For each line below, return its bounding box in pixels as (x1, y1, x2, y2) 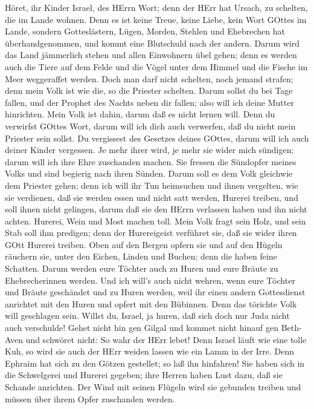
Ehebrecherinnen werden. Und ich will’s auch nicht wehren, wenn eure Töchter (5, 273, 295, 286)
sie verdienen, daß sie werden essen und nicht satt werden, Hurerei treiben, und (5, 191, 298, 203)
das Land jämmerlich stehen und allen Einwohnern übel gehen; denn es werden (5, 48, 297, 61)
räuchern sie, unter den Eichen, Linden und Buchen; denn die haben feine (5, 250, 277, 263)
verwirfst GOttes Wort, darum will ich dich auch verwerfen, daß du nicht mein (5, 119, 296, 132)
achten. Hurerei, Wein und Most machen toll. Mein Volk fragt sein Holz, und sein (5, 214, 306, 227)
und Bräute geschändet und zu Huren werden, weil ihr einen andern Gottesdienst (5, 286, 306, 298)
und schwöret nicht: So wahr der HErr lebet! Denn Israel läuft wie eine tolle (25, 333, 307, 345)
